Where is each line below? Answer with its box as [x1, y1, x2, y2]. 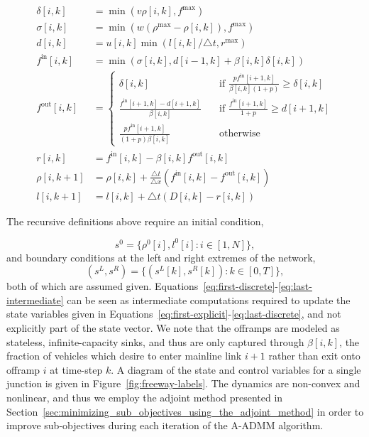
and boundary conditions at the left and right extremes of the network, [6, 249, 316, 264]
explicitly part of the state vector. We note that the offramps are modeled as [6, 320, 340, 335]
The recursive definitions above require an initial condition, [6, 213, 264, 228]
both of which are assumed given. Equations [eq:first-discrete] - [6, 279, 279, 293]
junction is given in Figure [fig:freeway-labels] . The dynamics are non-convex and [6, 376, 360, 391]
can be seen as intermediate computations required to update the [67, 292, 351, 307]
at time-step [50, 362, 103, 377]
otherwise [219, 129, 260, 139]
